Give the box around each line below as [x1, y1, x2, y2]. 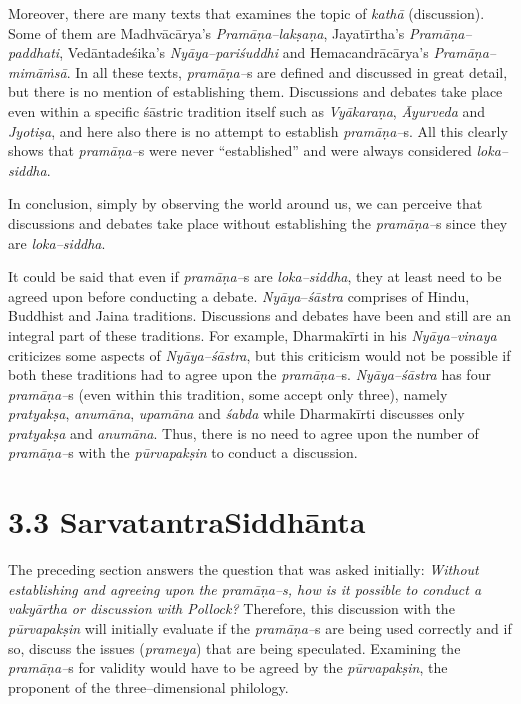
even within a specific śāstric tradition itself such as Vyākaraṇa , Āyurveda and [8, 100, 486, 121]
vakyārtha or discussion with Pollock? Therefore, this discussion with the [8, 598, 455, 619]
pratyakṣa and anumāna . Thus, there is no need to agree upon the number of [8, 422, 479, 443]
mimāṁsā [8, 61, 67, 82]
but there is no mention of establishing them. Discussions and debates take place [8, 81, 503, 102]
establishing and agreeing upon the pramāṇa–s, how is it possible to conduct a [8, 578, 482, 599]
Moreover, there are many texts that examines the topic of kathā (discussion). [8, 3, 485, 23]
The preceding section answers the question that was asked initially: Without [8, 559, 479, 580]
